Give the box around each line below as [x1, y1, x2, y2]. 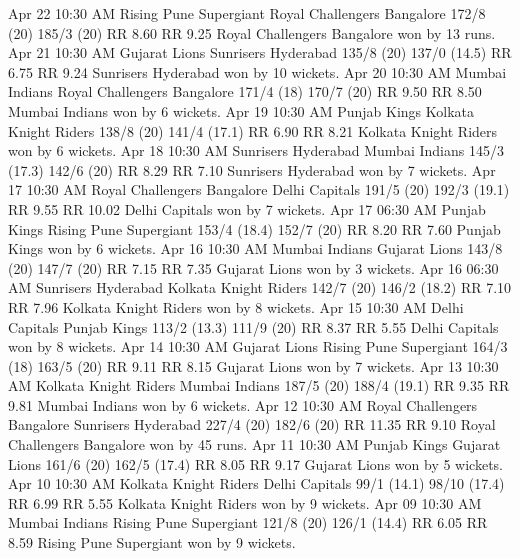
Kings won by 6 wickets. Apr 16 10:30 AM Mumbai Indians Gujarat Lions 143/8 [8, 238, 503, 259]
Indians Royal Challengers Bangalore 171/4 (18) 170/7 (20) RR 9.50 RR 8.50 [8, 81, 482, 102]
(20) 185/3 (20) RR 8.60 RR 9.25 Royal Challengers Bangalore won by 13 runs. [8, 22, 496, 43]
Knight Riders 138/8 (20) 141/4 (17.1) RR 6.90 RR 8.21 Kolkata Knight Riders [8, 120, 498, 141]
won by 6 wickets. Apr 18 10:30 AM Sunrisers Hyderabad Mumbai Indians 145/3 [8, 140, 504, 161]
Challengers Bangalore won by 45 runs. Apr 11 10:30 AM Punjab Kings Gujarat [8, 434, 501, 455]
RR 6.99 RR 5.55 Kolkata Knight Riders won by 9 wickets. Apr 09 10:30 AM [8, 492, 482, 513]
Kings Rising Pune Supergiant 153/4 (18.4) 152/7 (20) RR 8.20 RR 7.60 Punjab [8, 218, 501, 239]
